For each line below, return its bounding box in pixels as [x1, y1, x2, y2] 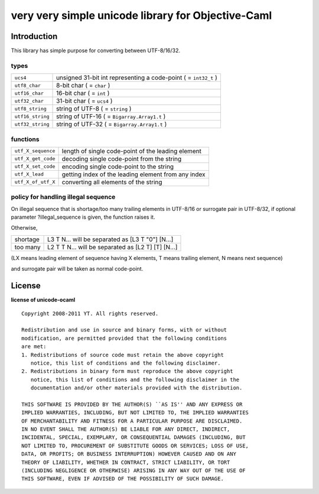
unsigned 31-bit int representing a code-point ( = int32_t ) [56, 74, 218, 82]
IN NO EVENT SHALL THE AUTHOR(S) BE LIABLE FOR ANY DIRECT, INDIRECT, [21, 426, 230, 433]
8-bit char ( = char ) [56, 82, 110, 90]
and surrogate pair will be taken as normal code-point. [11, 265, 144, 272]
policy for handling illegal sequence [11, 193, 116, 201]
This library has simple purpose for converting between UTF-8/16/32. [11, 47, 180, 54]
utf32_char [14, 97, 44, 104]
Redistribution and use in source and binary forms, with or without [21, 327, 227, 333]
